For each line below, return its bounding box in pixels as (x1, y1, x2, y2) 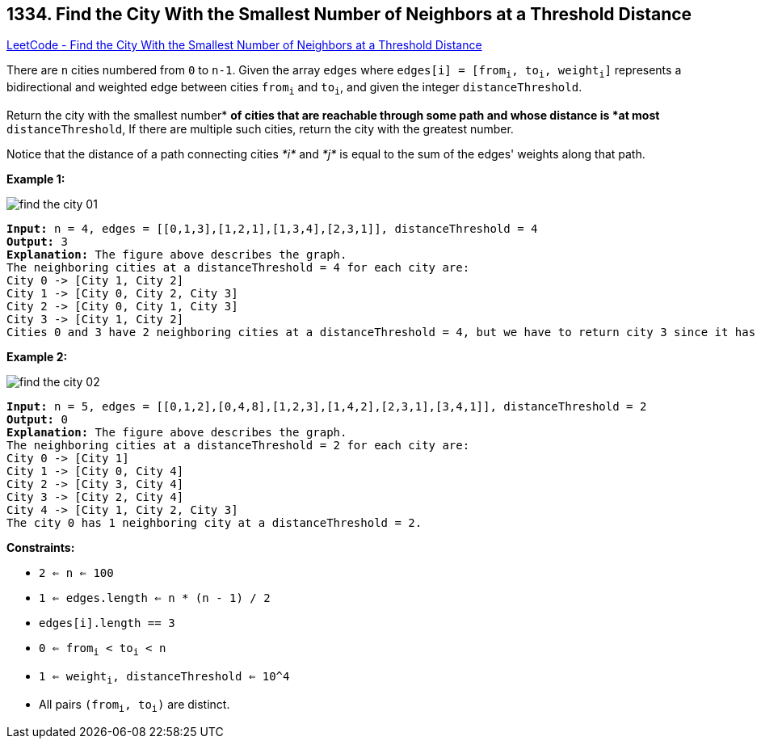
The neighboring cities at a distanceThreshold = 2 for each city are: (6, 439, 470, 452)
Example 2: (6, 350, 68, 364)
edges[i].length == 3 (39, 617, 175, 630)
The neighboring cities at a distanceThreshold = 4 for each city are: (6, 261, 470, 275)
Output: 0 (6, 413, 68, 427)
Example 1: (6, 172, 65, 187)
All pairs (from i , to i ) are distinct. (39, 697, 230, 714)
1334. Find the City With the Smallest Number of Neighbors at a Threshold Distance (6, 4, 692, 24)
